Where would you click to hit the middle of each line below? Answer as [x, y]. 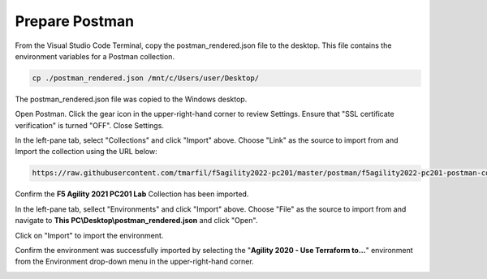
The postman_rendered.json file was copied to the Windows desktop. [131, 99]
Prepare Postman [75, 21]
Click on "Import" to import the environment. [89, 235]
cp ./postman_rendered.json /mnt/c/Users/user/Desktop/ [146, 78]
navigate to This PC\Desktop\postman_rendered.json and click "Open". [136, 221]
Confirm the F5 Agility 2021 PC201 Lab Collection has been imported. [132, 194]
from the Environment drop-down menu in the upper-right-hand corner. [135, 262]
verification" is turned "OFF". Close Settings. [89, 125]
